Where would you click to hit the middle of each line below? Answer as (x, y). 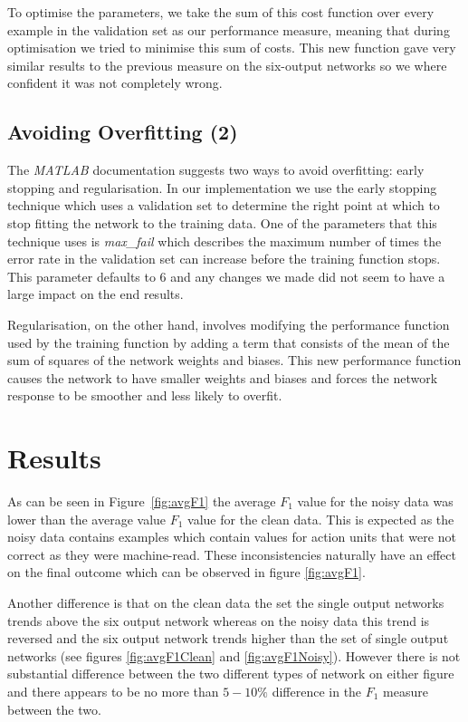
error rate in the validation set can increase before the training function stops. (224, 259)
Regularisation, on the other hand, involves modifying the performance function (229, 324)
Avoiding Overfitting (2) (123, 132)
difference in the (317, 691)
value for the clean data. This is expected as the (321, 519)
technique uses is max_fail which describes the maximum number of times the (224, 241)
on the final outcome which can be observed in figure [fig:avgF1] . (186, 572)
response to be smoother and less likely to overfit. (145, 395)
